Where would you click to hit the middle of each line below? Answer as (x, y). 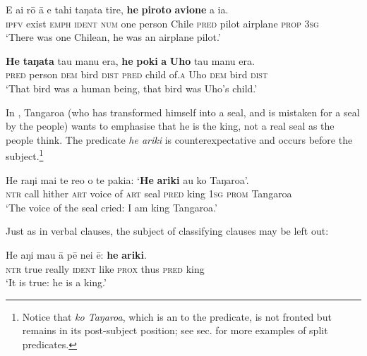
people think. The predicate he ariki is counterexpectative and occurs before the (179, 139)
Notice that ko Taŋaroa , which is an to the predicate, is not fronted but (177, 316)
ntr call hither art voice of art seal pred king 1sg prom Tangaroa (149, 194)
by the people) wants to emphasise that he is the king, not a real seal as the (170, 126)
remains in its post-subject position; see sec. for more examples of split (175, 330)
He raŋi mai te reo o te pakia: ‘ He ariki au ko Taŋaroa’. (127, 179)
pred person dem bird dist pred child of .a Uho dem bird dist (137, 74)
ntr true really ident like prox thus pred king (105, 268)
